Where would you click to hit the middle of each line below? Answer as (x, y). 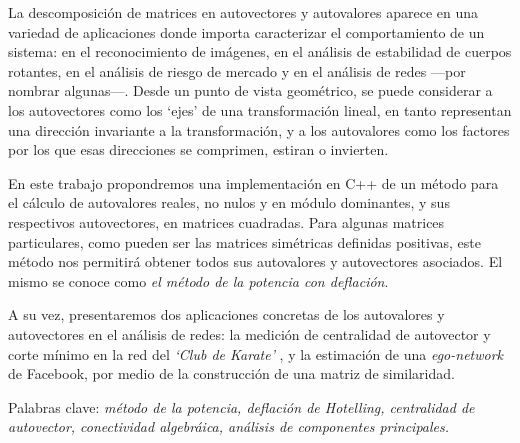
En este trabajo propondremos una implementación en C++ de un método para (253, 182)
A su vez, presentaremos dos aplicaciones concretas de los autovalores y (226, 314)
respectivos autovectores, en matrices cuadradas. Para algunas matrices (226, 221)
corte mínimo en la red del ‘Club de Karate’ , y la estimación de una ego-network (256, 353)
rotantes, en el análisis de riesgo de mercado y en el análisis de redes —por (237, 70)
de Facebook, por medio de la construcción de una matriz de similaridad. (231, 373)
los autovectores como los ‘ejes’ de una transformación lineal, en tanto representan (260, 109)
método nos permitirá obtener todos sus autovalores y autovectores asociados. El (255, 261)
